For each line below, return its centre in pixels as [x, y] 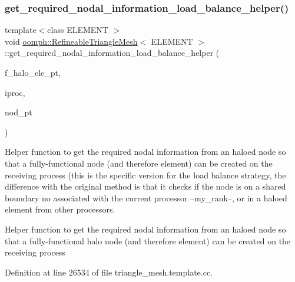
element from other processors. [60, 209]
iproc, [15, 92]
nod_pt [19, 112]
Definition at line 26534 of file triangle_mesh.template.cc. [109, 272]
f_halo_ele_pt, [33, 72]
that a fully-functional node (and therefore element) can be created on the [139, 163]
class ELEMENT [78, 30]
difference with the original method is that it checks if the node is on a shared [145, 186]
